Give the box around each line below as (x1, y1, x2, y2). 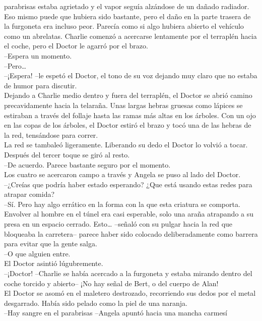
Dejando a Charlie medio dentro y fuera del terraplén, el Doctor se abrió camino (4, 90, 252, 100)
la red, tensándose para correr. (4, 129, 98, 140)
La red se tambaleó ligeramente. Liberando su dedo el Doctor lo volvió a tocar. (4, 139, 248, 150)
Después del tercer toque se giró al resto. (4, 149, 130, 159)
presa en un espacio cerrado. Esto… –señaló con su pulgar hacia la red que (4, 219, 233, 229)
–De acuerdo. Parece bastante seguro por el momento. (4, 159, 171, 170)
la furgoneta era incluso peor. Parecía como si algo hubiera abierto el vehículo (4, 21, 244, 31)
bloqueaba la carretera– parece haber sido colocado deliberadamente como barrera (4, 228, 258, 239)
